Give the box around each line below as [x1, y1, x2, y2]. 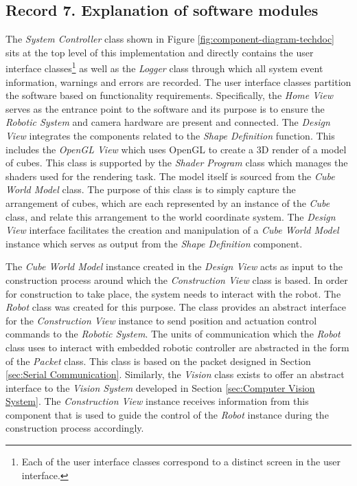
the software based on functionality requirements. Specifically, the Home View [5, 88, 334, 102]
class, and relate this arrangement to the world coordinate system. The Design [5, 209, 336, 223]
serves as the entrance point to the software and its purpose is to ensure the [5, 101, 325, 115]
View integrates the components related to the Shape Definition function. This [5, 129, 335, 143]
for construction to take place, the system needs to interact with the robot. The [5, 286, 341, 300]
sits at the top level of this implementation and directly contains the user [5, 45, 314, 59]
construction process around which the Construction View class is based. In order [5, 272, 348, 287]
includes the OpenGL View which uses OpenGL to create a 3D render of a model [5, 142, 347, 156]
